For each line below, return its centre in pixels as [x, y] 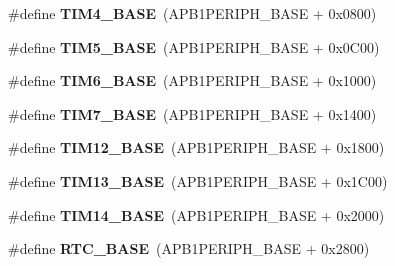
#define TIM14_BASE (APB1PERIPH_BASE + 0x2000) [196, 214]
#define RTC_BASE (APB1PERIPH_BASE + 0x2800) [189, 248]
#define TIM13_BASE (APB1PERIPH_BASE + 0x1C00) [198, 180]
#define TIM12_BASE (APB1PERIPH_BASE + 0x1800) [196, 147]
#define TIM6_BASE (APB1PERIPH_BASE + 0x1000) [192, 80]
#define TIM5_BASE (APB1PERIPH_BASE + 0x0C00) [194, 46]
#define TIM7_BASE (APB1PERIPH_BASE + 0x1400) [192, 113]
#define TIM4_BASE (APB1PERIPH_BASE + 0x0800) [192, 13]
